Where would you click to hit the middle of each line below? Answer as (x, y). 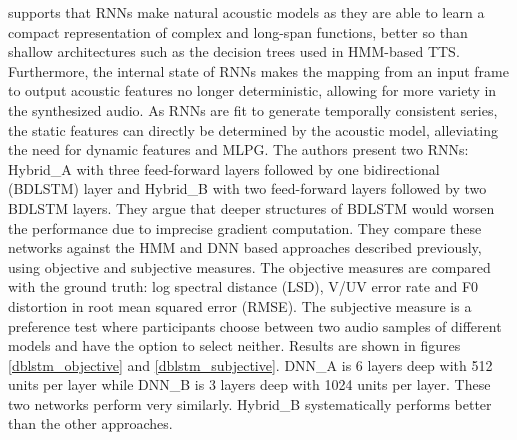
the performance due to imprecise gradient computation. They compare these (245, 227)
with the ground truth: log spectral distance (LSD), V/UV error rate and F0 (243, 286)
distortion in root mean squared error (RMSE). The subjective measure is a (240, 305)
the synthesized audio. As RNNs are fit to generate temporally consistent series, (253, 109)
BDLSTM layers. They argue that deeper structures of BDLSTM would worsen (251, 207)
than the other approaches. (90, 423)
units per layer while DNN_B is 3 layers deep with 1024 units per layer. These (249, 384)
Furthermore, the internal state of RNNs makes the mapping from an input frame (258, 70)
